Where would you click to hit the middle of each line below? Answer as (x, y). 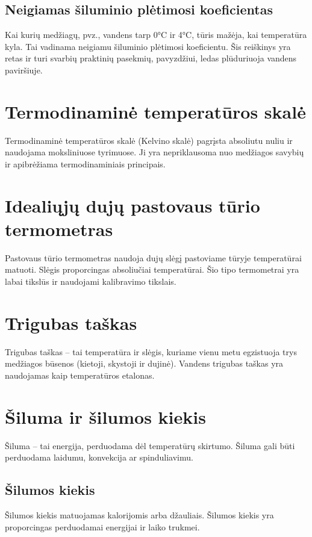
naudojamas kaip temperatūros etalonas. (80, 375)
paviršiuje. (24, 70)
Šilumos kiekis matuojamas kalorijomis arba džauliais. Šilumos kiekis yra (139, 515)
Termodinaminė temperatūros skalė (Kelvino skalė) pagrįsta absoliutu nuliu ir (149, 140)
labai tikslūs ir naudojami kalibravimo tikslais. (91, 281)
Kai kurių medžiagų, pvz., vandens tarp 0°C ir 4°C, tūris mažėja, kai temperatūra (156, 35)
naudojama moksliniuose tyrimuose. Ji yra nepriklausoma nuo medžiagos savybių (154, 152)
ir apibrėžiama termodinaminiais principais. (85, 163)
